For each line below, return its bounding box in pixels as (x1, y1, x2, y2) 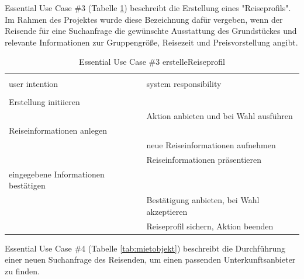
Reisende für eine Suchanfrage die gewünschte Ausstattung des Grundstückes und (5, 25, 297, 37)
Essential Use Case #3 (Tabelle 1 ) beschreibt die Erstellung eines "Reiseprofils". (5, 2, 291, 13)
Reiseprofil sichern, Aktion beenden (146, 219, 274, 232)
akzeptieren (146, 205, 188, 217)
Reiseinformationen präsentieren (146, 153, 262, 165)
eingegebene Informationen (9, 168, 105, 180)
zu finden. (5, 264, 40, 277)
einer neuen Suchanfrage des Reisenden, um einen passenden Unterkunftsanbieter (5, 253, 296, 266)
